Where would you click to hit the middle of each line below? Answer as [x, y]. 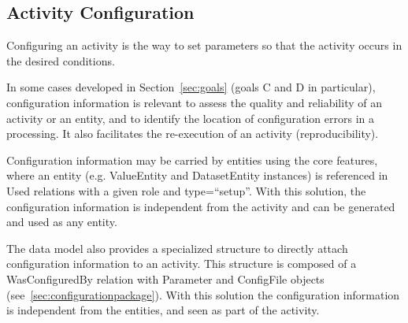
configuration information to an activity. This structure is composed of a [182, 264]
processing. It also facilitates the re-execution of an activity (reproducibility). [193, 134]
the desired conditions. [61, 60]
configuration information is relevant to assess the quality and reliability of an [194, 102]
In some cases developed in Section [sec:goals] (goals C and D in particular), [191, 87]
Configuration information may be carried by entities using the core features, [192, 160]
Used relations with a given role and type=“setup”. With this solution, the [186, 190]
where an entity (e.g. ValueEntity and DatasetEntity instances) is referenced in [197, 175]
